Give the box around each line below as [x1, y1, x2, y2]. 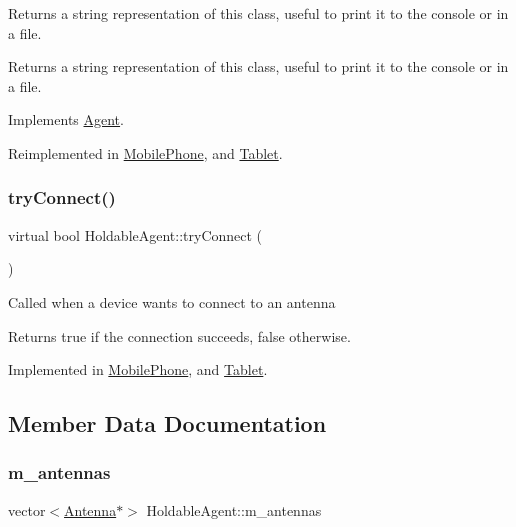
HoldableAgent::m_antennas [146, 499, 322, 520]
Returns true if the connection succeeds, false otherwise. [8, 325, 351, 346]
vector [8, 499, 46, 520]
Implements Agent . [8, 109, 124, 130]
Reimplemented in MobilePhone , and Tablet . [8, 142, 283, 163]
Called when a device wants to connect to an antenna [8, 291, 336, 312]
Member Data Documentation [8, 408, 327, 439]
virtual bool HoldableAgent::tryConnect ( [8, 224, 263, 245]
